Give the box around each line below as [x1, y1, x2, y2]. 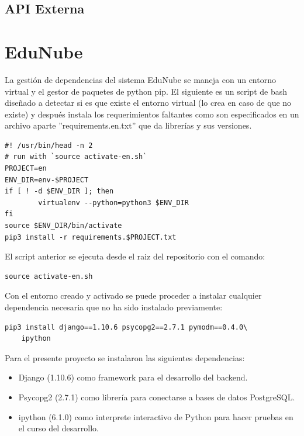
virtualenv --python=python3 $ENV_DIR [38, 198, 189, 207]
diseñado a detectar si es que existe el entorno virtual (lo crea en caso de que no [5, 96, 292, 109]
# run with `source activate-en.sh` [5, 153, 147, 161]
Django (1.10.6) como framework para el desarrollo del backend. [18, 371, 248, 383]
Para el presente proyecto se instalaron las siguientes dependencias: [5, 351, 245, 364]
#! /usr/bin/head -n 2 [5, 141, 93, 150]
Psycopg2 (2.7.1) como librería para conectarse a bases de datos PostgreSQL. [18, 390, 295, 403]
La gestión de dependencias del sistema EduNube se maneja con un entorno [5, 73, 276, 85]
